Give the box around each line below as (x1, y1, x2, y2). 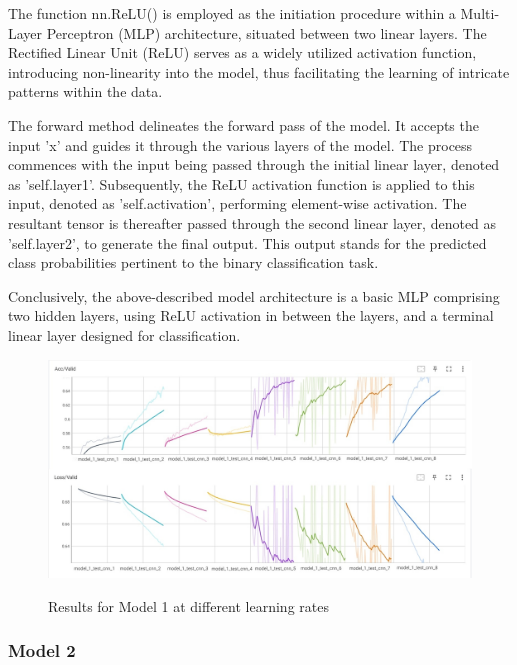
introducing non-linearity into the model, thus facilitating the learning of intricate (8, 61, 510, 82)
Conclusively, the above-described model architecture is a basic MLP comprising (8, 285, 500, 306)
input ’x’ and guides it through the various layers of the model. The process (8, 134, 473, 155)
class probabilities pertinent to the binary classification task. (8, 252, 379, 273)
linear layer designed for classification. (8, 324, 241, 345)
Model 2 (8, 638, 76, 663)
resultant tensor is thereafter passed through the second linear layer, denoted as (8, 212, 497, 233)
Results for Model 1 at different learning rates (48, 595, 329, 616)
